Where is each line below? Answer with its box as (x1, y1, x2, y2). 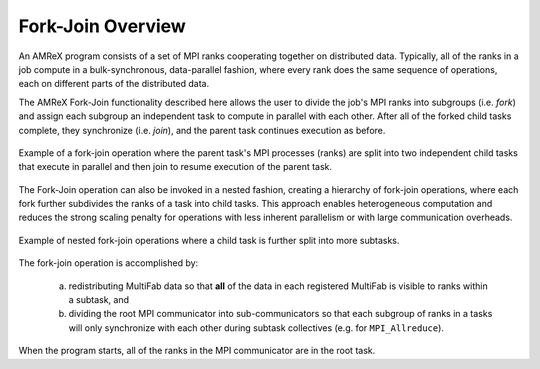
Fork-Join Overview (18, 15, 187, 37)
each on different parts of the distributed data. (18, 78, 210, 90)
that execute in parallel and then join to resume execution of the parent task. (18, 161, 333, 173)
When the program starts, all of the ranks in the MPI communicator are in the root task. (18, 345, 376, 357)
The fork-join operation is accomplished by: (18, 257, 199, 269)
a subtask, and (68, 294, 130, 306)
